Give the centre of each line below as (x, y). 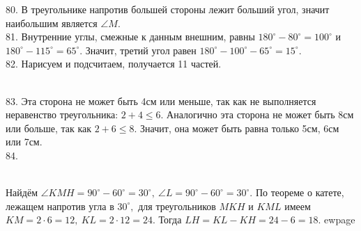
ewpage (340, 220)
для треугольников (177, 206)
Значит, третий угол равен (141, 50)
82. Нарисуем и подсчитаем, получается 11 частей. (114, 64)
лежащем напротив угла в (60, 206)
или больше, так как (49, 128)
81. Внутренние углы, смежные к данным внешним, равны (130, 37)
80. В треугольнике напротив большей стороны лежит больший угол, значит (168, 9)
